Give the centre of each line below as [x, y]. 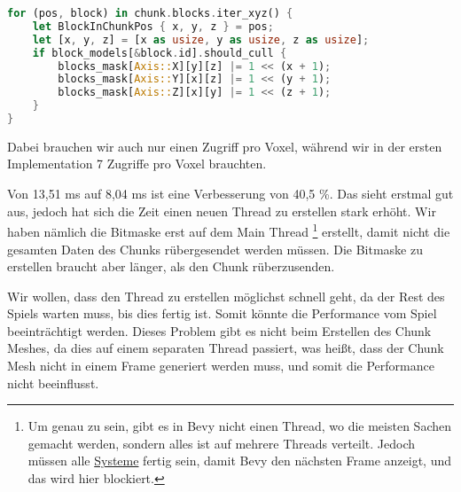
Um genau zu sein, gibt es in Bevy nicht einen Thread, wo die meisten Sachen [239, 426]
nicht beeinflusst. [53, 383]
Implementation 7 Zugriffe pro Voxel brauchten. [137, 164]
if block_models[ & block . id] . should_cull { [160, 53]
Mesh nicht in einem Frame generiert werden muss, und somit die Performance [221, 366]
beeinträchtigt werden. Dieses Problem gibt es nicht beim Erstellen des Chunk [219, 330]
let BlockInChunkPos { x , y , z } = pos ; [153, 26]
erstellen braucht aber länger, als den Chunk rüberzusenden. [171, 266]
